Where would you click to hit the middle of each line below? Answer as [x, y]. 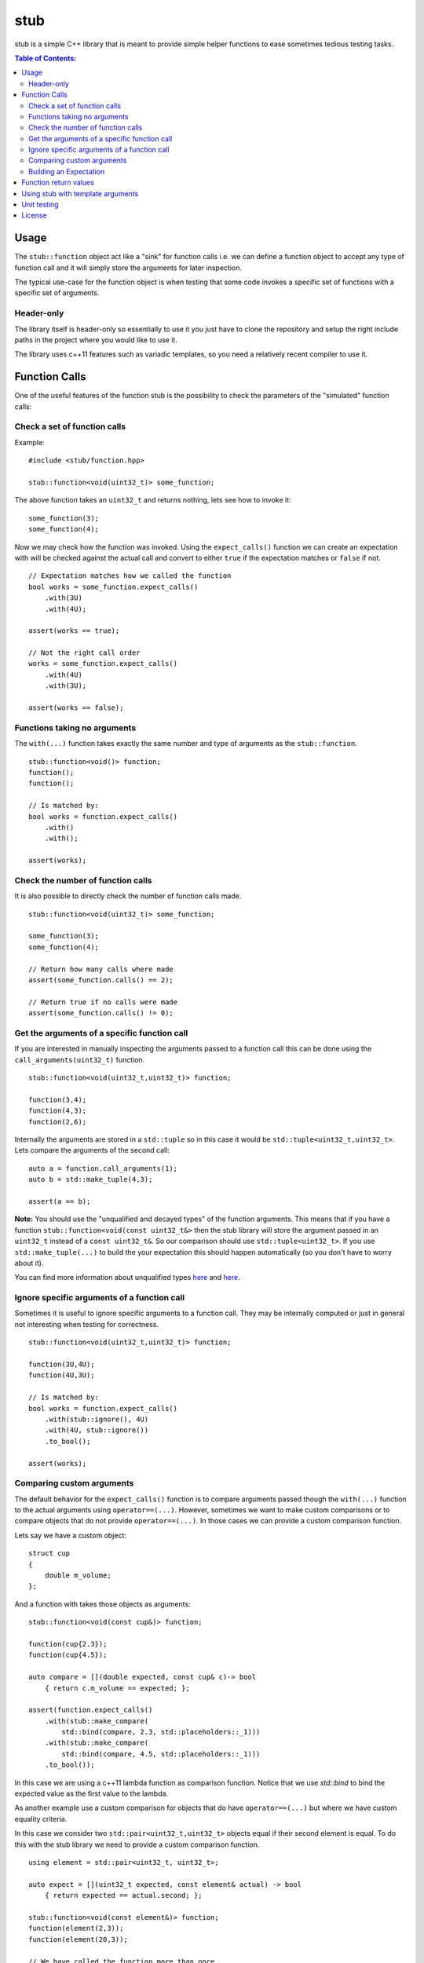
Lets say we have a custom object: [71, 1535]
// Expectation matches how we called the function [130, 576]
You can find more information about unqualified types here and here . [128, 1278]
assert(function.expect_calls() [91, 1710]
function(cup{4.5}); [68, 1655]
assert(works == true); [74, 631]
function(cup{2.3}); [68, 1644]
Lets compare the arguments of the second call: [92, 1150]
